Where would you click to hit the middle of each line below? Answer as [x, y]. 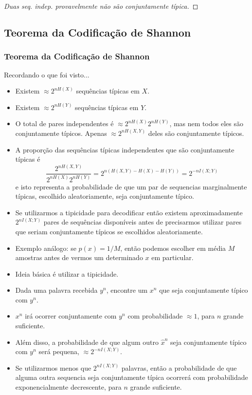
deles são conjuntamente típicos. [196, 133]
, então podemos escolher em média [173, 248]
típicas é [28, 159]
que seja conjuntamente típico [204, 290]
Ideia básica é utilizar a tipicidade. [67, 273]
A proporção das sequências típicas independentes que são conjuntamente [125, 149]
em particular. [172, 257]
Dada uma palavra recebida [56, 290]
